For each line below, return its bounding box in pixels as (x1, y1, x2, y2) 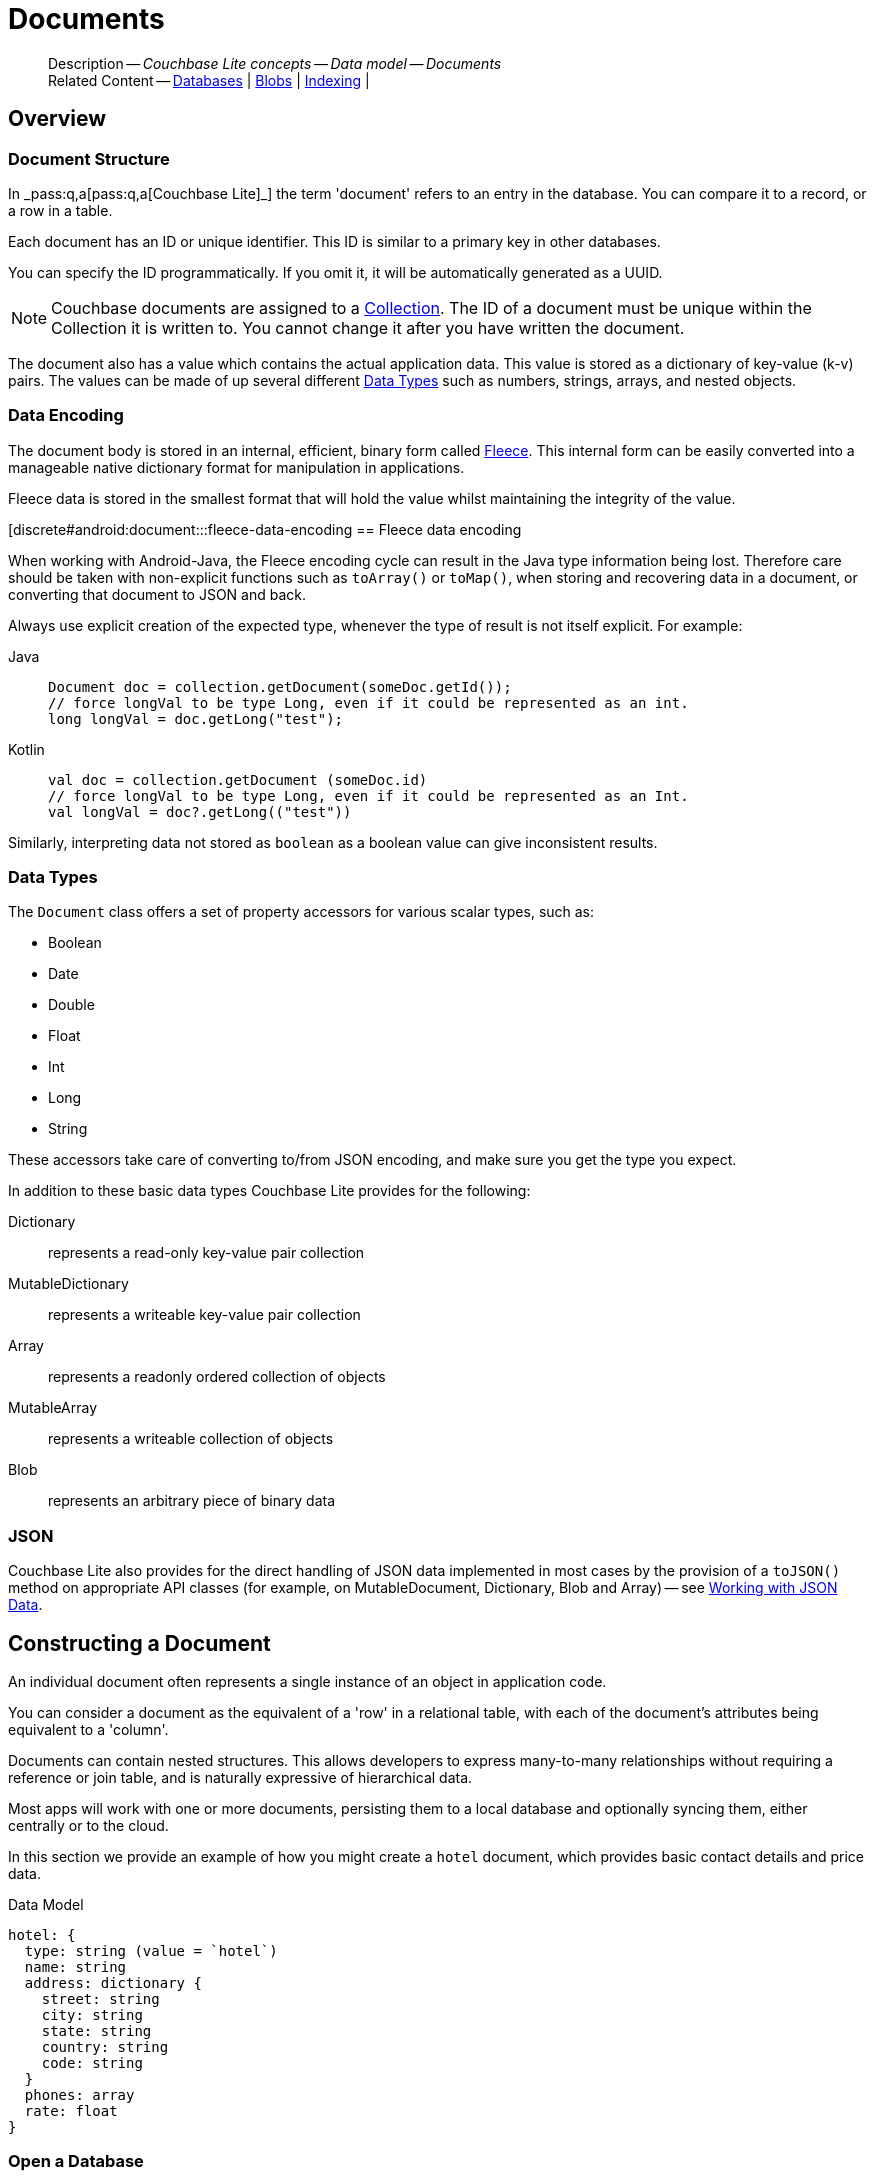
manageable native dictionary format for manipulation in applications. (8, 458, 465, 476)
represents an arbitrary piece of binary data (48, 1492, 336, 1510)
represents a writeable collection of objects (48, 1430, 334, 1448)
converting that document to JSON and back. (8, 585, 307, 603)
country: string (41, 2039, 169, 2056)
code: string (41, 2055, 143, 2072)
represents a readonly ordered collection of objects (48, 1368, 386, 1386)
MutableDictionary (8, 1275, 129, 1293)
